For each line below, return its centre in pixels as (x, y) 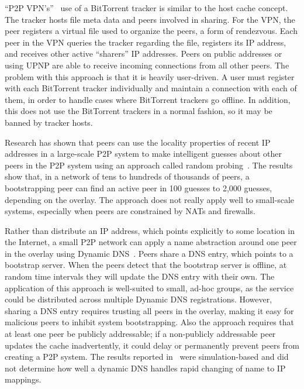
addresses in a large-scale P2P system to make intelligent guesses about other (144, 154)
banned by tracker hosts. (49, 122)
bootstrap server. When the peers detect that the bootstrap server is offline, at (146, 265)
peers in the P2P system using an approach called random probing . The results (149, 165)
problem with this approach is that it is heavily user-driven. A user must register (150, 76)
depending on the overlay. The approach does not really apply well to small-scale (150, 199)
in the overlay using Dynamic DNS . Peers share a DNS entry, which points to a (149, 253)
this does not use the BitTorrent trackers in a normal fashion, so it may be (139, 111)
